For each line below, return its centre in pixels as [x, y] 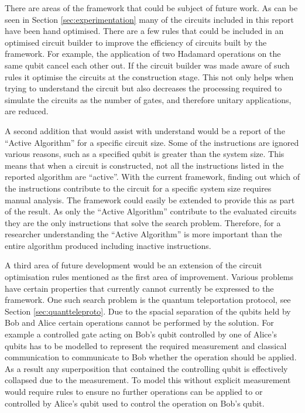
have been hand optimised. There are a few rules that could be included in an [144, 31]
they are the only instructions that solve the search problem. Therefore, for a [143, 222]
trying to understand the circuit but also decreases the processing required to [143, 88]
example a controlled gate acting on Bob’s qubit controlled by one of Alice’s [141, 334]
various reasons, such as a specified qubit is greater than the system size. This [145, 154]
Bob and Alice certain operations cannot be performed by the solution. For [139, 322]
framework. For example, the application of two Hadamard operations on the [143, 54]
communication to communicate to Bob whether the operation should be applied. [151, 357]
